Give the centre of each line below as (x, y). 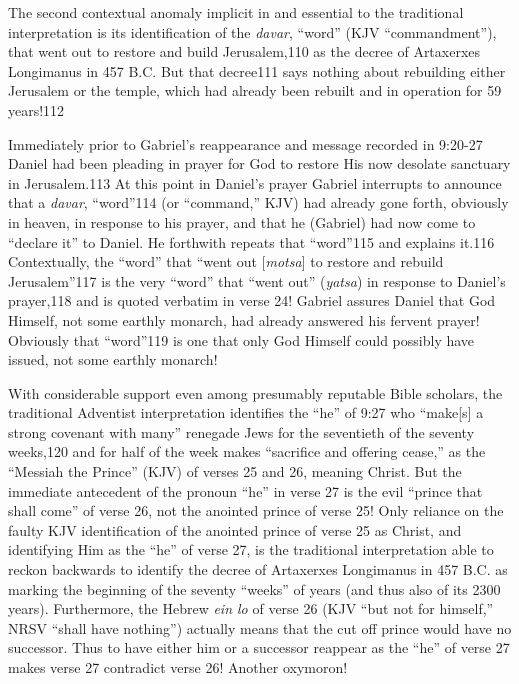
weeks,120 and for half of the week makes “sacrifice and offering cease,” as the (247, 451)
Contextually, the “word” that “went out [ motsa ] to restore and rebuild (226, 261)
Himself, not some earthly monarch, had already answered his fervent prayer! (244, 319)
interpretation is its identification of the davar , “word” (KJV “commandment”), (252, 31)
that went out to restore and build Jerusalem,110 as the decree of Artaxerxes (244, 51)
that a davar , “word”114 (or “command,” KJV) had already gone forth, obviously (258, 202)
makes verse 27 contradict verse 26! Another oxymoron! (178, 667)
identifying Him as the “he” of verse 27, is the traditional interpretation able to (251, 549)
